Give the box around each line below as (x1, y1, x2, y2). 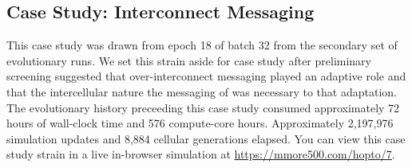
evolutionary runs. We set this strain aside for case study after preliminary (6, 52, 372, 68)
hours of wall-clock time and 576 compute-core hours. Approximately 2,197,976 (6, 115, 394, 131)
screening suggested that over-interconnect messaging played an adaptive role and (6, 68, 406, 84)
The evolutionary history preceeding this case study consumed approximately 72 (6, 99, 400, 115)
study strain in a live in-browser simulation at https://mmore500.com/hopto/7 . (6, 146, 395, 162)
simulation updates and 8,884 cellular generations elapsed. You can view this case (6, 130, 406, 147)
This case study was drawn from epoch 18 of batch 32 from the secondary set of (6, 37, 398, 53)
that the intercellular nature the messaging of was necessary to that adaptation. (6, 83, 397, 100)
